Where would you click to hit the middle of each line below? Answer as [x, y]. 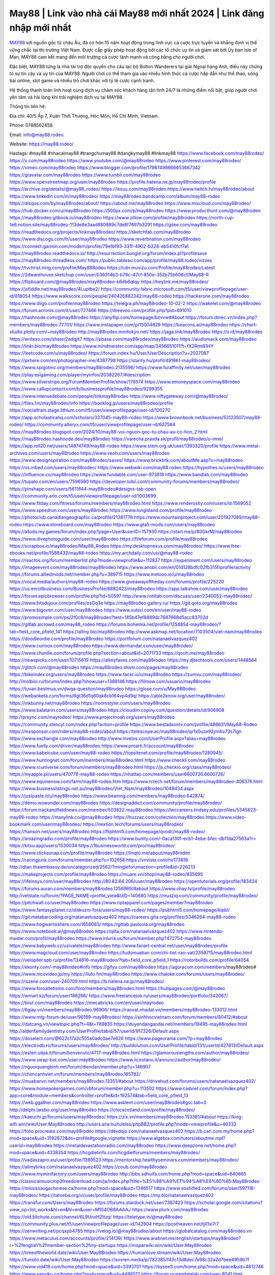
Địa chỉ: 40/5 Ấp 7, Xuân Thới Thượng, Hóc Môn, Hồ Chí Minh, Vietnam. [84, 116]
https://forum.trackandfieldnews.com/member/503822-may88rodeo [81, 810]
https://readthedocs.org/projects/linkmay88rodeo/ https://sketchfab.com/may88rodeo [100, 232]
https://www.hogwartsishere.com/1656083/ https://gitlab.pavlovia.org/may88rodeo [97, 924]
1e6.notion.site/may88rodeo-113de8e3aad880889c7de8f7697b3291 [81, 225]
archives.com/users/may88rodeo [44, 453]
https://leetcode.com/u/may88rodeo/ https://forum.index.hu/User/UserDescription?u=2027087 [109, 353]
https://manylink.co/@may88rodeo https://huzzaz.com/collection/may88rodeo [122, 817]
